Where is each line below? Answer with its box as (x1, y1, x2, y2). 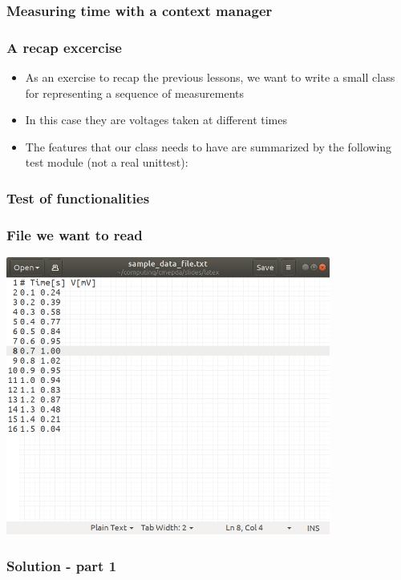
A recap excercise (6, 37, 122, 57)
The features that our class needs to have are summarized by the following (25, 138, 392, 155)
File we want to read (6, 224, 143, 244)
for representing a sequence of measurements (25, 84, 245, 101)
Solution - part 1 (6, 555, 117, 575)
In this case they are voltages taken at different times (25, 111, 288, 128)
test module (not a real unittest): (25, 154, 188, 171)
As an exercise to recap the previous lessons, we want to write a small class (25, 69, 395, 86)
